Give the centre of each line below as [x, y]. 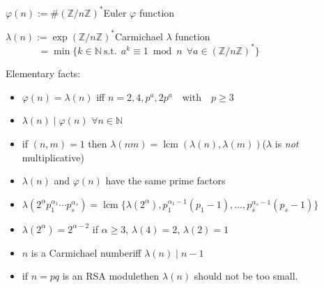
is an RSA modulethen [111, 276]
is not [287, 144]
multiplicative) [53, 157]
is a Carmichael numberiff [86, 252]
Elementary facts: [43, 73]
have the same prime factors [165, 181]
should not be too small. [246, 276]
